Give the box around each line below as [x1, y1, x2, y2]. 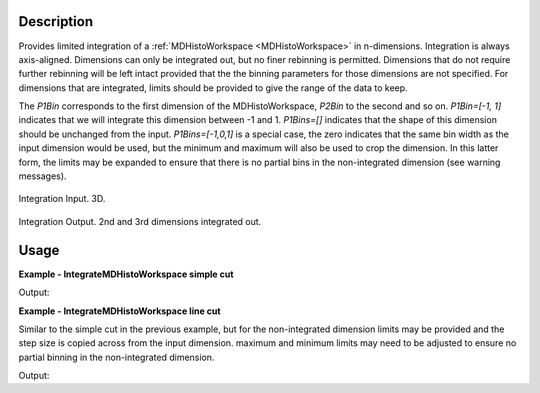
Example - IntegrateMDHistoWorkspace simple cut [18, 268, 234, 280]
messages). [18, 170, 67, 182]
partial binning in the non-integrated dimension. [18, 351, 215, 363]
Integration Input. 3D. [18, 193, 106, 205]
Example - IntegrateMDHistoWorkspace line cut [18, 305, 221, 317]
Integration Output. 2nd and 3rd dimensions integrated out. [18, 215, 262, 227]
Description [18, 13, 94, 30]
